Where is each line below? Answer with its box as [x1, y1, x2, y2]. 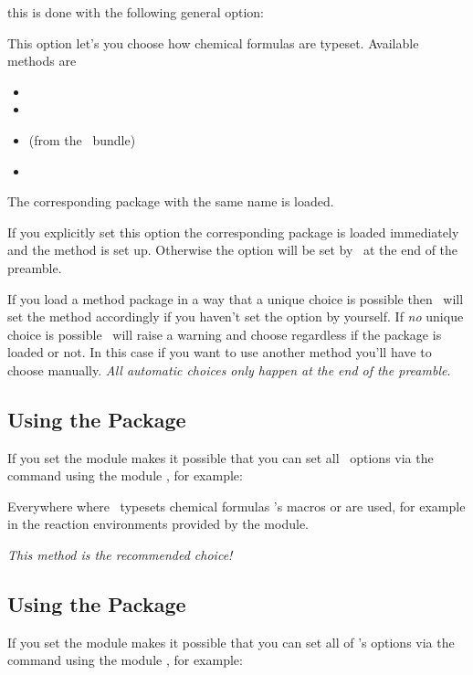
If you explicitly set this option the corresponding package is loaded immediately [7, 222, 459, 241]
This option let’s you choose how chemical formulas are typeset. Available [7, 33, 419, 52]
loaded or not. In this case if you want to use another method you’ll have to [7, 343, 432, 362]
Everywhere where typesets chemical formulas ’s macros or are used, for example [7, 496, 466, 515]
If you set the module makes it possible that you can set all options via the [7, 448, 434, 467]
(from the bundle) [28, 130, 136, 149]
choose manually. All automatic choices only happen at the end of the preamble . [7, 360, 451, 379]
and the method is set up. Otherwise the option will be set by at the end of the [7, 240, 458, 259]
